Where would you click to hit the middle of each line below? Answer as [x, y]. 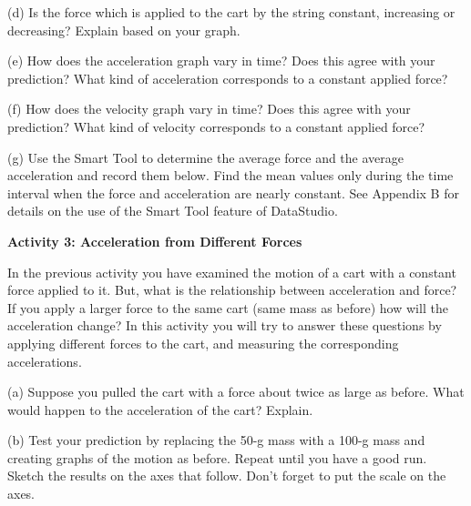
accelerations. [45, 361]
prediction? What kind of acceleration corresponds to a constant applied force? [228, 78]
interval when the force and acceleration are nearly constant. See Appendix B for [233, 192]
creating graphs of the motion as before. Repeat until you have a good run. [217, 457]
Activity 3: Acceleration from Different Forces [155, 241]
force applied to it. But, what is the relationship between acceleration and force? [232, 290]
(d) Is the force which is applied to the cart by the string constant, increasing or [231, 12]
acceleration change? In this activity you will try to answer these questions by [225, 325]
